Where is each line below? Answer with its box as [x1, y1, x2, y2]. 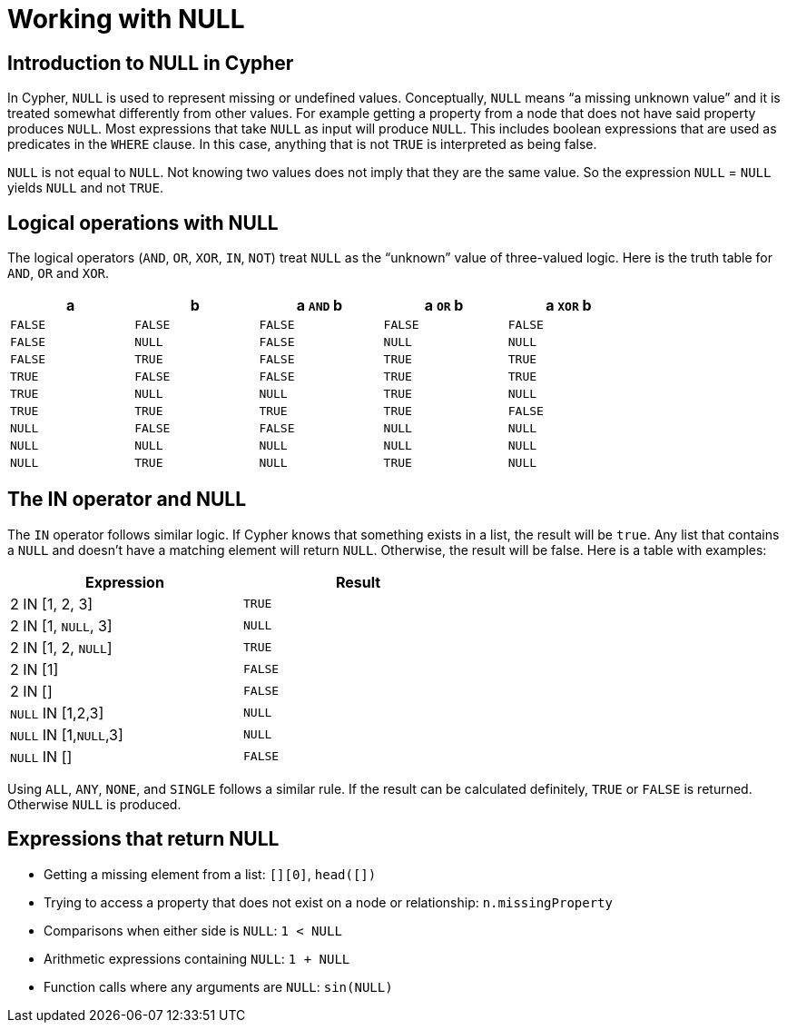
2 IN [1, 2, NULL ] [10, 638, 113, 657]
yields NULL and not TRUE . [7, 180, 163, 196]
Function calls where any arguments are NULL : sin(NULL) [44, 978, 393, 995]
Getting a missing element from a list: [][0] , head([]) [44, 866, 377, 882]
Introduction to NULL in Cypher [7, 51, 294, 74]
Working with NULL [7, 4, 245, 35]
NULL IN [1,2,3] [10, 703, 104, 722]
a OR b [424, 296, 464, 315]
